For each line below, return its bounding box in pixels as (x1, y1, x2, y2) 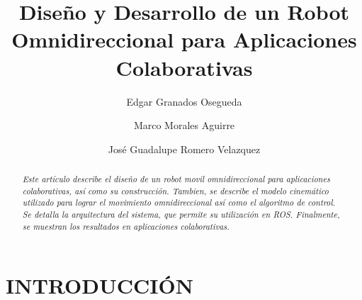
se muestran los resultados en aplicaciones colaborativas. (22, 220, 230, 232)
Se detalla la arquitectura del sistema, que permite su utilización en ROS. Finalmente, (22, 209, 340, 221)
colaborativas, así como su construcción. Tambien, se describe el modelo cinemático (22, 184, 329, 196)
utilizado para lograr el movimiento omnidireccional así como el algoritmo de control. (22, 196, 336, 209)
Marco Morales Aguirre (133, 118, 235, 133)
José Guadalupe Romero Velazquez (108, 141, 261, 156)
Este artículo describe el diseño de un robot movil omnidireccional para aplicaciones (22, 173, 330, 185)
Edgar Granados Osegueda (126, 94, 242, 109)
